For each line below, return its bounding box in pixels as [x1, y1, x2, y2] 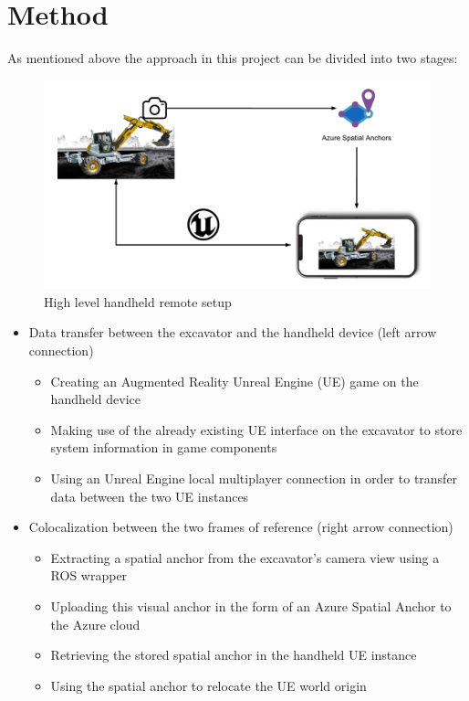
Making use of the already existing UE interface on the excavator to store [50, 420, 463, 439]
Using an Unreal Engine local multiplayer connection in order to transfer [50, 469, 458, 488]
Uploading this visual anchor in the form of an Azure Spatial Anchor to [50, 597, 452, 615]
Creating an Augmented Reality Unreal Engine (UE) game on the [50, 371, 419, 390]
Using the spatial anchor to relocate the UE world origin [50, 675, 367, 695]
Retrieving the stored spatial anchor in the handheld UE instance [50, 645, 417, 664]
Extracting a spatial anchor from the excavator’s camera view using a [50, 547, 440, 567]
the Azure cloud [50, 614, 141, 633]
